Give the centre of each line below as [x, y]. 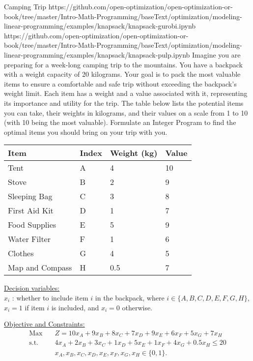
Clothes [21, 253]
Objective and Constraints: [44, 324]
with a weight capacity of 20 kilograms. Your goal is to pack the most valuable [122, 74]
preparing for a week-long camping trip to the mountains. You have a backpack [123, 64]
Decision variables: [32, 288]
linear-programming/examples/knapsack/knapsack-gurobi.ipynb [100, 26]
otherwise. [137, 307]
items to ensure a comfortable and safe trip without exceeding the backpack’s [120, 83]
